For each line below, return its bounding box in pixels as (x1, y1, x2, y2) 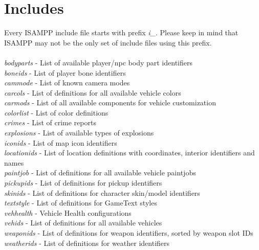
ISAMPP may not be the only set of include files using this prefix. (4, 37, 212, 48)
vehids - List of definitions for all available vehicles (4, 217, 162, 228)
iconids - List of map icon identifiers (4, 137, 117, 148)
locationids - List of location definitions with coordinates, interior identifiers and (4, 147, 255, 158)
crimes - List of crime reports (4, 117, 96, 128)
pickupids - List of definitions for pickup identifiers (4, 177, 162, 188)
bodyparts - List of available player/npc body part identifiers (4, 57, 192, 67)
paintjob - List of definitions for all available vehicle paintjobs (4, 167, 196, 178)
